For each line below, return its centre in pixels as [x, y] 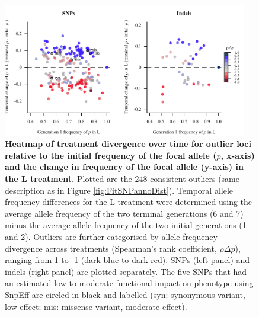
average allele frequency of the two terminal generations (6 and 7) [124, 213]
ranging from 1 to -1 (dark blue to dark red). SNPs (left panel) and [127, 260]
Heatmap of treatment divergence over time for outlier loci [128, 144]
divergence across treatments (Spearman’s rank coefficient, [111, 248]
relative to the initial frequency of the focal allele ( [111, 155]
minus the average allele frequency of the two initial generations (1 [126, 225]
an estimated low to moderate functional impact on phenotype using [129, 283]
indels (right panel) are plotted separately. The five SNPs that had [126, 271]
